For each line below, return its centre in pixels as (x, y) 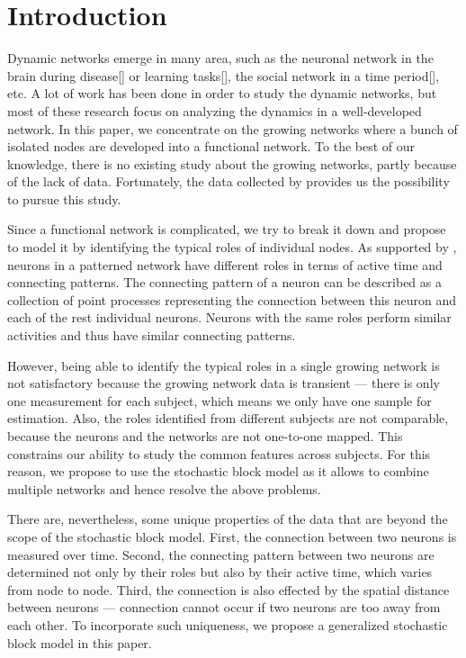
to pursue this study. (64, 198)
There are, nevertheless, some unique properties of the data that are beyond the (228, 519)
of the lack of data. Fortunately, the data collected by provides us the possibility (229, 181)
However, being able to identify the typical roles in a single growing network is (224, 365)
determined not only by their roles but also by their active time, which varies (220, 572)
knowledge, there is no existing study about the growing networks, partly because (232, 163)
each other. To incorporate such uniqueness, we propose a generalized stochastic (228, 624)
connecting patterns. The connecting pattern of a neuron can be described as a (224, 282)
